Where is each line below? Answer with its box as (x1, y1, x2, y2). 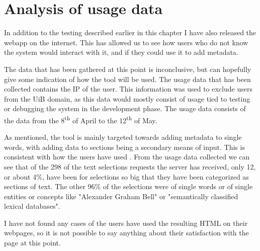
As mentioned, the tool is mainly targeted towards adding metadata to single (4, 132, 242, 142)
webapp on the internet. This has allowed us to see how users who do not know (4, 37, 248, 47)
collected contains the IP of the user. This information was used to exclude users (4, 83, 252, 94)
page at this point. (4, 237, 61, 248)
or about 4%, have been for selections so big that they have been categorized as (4, 171, 249, 182)
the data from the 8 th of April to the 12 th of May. (4, 113, 157, 125)
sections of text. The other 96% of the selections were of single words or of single (4, 181, 253, 192)
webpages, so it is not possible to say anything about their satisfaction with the (4, 227, 249, 238)
